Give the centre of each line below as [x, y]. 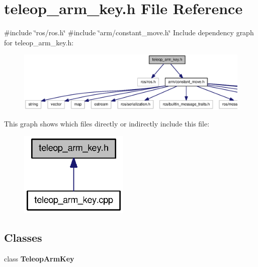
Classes [23, 238]
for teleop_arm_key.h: [39, 42]
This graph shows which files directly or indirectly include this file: [107, 124]
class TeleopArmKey [39, 258]
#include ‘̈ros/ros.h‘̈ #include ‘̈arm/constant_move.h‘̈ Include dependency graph [129, 32]
